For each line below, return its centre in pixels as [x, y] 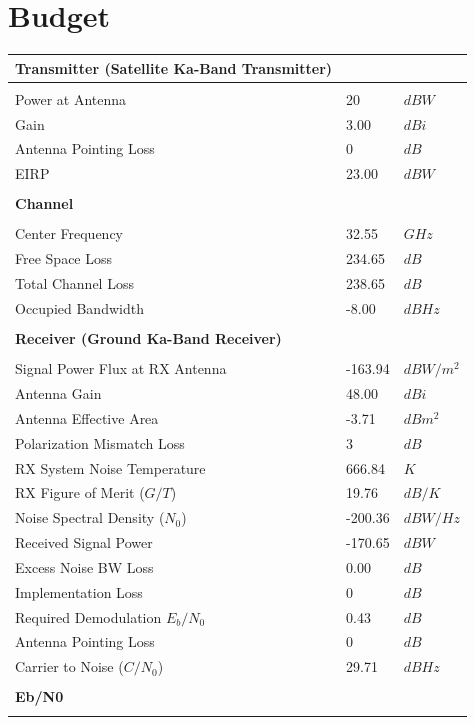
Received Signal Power [84, 542]
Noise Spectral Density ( [90, 517]
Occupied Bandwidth [79, 307]
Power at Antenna [71, 98]
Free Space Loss [64, 258]
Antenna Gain [58, 393]
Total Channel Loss [74, 283]
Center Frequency [69, 233]
